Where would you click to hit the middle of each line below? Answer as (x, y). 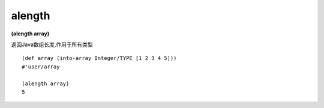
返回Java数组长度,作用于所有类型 (52, 44)
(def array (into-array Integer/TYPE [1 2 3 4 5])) (99, 58)
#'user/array (41, 67)
